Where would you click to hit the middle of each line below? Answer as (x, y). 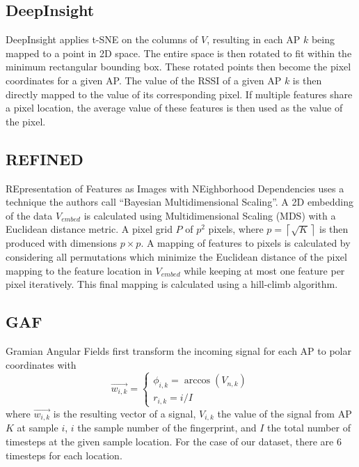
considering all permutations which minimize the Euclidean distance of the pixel (176, 256)
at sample (38, 428)
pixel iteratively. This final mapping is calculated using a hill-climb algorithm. (172, 284)
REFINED (45, 159)
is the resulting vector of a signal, (125, 413)
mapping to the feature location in (79, 270)
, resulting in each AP (254, 39)
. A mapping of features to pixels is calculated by (246, 243)
